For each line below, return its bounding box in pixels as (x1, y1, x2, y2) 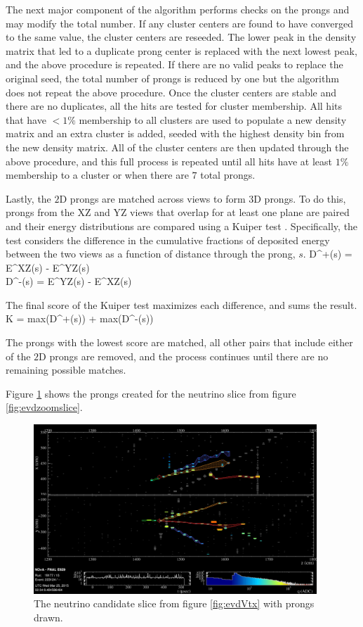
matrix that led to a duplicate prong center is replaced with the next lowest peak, (6, 43, 357, 58)
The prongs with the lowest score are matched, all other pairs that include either (6, 335, 353, 350)
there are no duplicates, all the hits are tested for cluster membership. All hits (6, 99, 343, 113)
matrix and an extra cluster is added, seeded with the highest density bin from (6, 126, 345, 141)
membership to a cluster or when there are (6, 167, 189, 182)
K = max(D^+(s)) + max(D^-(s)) (6, 311, 154, 326)
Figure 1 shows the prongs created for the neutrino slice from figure (6, 386, 296, 400)
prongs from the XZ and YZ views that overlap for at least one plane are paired (6, 205, 350, 220)
